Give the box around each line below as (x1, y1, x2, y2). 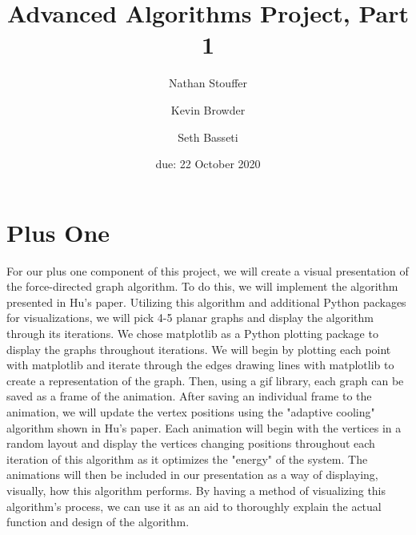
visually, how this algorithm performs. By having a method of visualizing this (6, 481, 386, 498)
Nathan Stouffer (168, 74, 248, 91)
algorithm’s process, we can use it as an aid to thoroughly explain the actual (6, 497, 382, 514)
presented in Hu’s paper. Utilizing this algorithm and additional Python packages (6, 293, 406, 310)
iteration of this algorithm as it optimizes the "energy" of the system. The (6, 450, 368, 467)
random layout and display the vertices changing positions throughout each (6, 435, 375, 452)
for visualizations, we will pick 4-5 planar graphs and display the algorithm (6, 309, 374, 326)
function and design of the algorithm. (6, 513, 190, 530)
